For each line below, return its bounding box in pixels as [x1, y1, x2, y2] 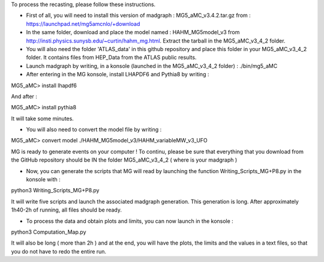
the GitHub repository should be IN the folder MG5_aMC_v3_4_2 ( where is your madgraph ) [11, 156, 238, 163]
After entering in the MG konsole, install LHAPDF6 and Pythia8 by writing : [26, 71, 209, 78]
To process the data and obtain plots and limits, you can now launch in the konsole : [26, 217, 233, 225]
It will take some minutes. [11, 115, 74, 122]
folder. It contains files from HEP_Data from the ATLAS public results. [26, 54, 197, 61]
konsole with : [26, 176, 61, 183]
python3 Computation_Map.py [11, 228, 86, 236]
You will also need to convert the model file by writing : [26, 126, 162, 133]
